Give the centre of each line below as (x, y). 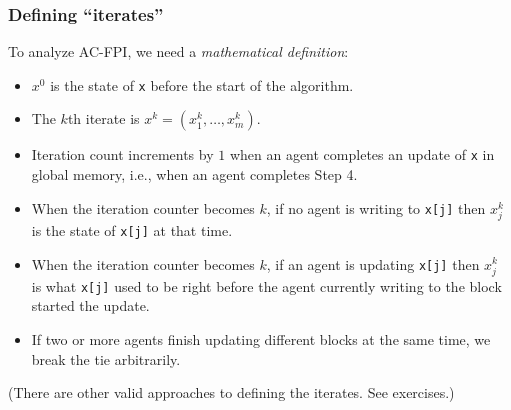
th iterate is (103, 118)
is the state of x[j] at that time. (132, 229)
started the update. (90, 305)
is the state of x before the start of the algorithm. (202, 84)
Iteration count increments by (122, 154)
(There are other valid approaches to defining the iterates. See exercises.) (231, 392)
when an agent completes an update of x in (362, 154)
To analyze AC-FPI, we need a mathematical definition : (178, 51)
